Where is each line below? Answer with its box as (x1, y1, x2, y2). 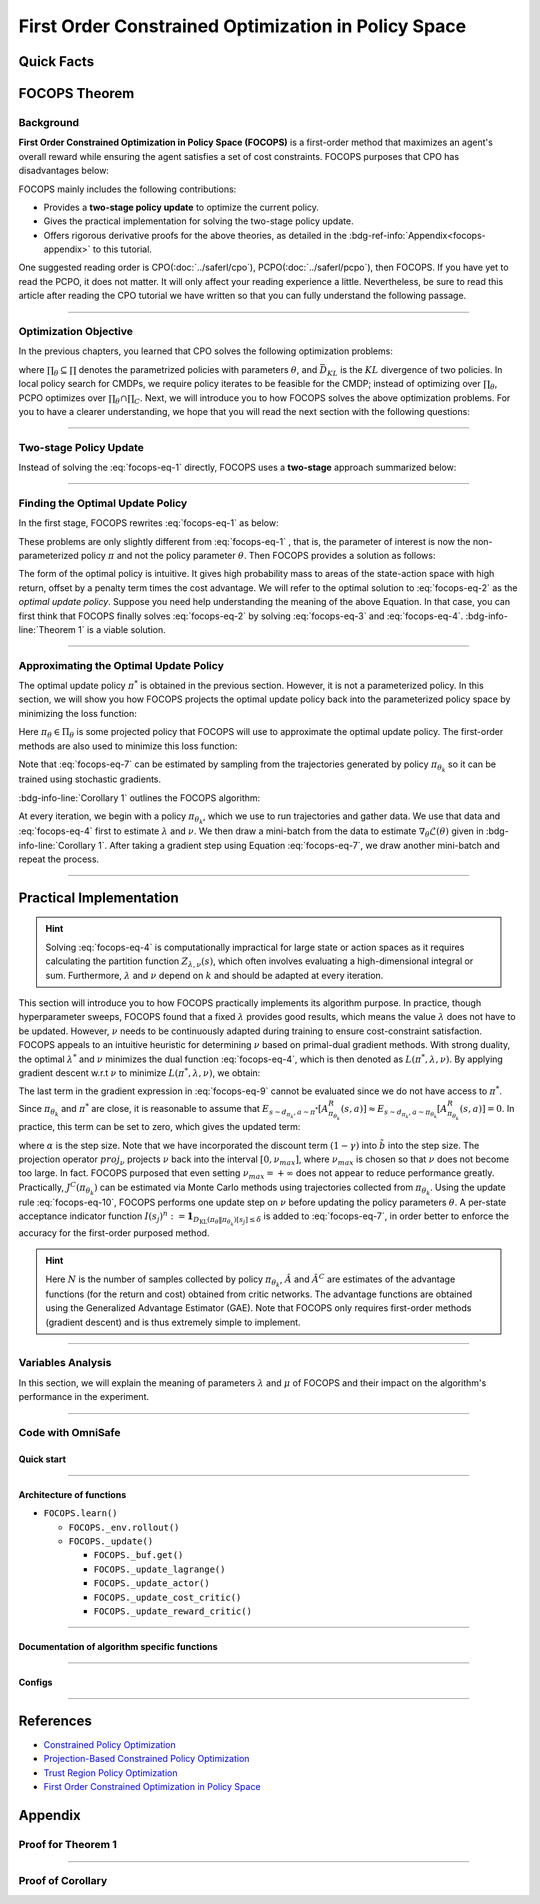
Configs (18, 1676, 53, 1688)
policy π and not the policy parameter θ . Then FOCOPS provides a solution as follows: (80, 550, 436, 561)
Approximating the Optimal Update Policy (18, 658, 224, 672)
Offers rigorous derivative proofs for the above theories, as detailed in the (43, 229, 347, 241)
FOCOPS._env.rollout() (68, 1521, 180, 1533)
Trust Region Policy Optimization (43, 1766, 178, 1779)
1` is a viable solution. (78, 623, 167, 635)
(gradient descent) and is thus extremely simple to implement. (45, 1316, 301, 1328)
